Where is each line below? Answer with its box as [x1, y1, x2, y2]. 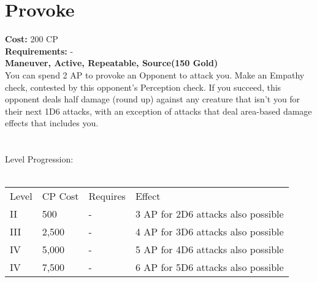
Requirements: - [5, 44, 74, 57]
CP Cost [42, 189, 79, 204]
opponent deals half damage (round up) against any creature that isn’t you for [5, 93, 300, 105]
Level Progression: [5, 153, 74, 166]
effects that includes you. [5, 116, 99, 129]
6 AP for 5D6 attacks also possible [135, 260, 284, 275]
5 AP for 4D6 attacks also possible [135, 242, 284, 257]
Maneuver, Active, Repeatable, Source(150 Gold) [5, 56, 218, 69]
